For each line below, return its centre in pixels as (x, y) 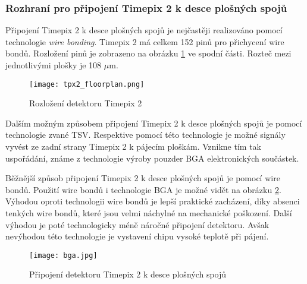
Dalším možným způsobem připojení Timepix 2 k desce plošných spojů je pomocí (154, 123)
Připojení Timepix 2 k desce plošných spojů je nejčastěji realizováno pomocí (144, 30)
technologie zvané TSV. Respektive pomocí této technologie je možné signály (145, 135)
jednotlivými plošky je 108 (54, 65)
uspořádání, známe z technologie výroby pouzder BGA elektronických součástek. (152, 158)
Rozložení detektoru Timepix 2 (86, 103)
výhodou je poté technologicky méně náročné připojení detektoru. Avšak (137, 224)
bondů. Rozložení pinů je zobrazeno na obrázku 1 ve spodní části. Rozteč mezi (148, 53)
